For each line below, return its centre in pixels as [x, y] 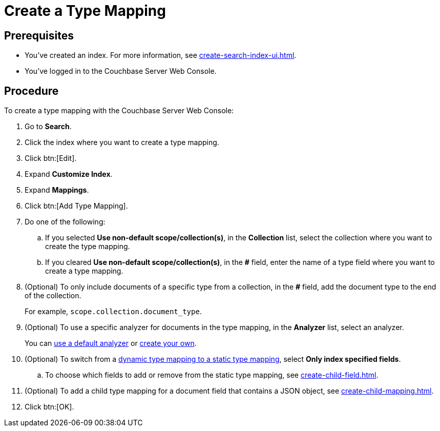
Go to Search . [48, 127]
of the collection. [53, 296]
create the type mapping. [88, 247]
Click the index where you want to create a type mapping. [122, 142]
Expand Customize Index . [69, 174]
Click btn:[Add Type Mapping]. [76, 206]
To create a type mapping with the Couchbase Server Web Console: [119, 111]
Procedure [32, 91]
